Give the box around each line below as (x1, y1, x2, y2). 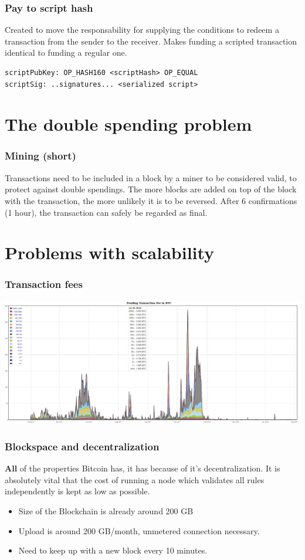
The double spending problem (5, 112, 252, 136)
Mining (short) (5, 148, 76, 163)
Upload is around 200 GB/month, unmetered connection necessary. (18, 524, 260, 537)
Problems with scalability (5, 240, 215, 264)
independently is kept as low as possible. (5, 485, 150, 497)
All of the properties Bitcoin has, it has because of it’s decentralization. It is (5, 462, 280, 474)
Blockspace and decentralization (5, 439, 160, 453)
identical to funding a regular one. (5, 46, 127, 59)
